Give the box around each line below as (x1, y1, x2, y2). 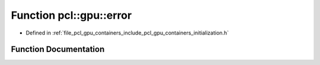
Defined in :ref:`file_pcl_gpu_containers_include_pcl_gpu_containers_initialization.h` (25, 29, 229, 36)
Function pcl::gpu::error (11, 9, 132, 22)
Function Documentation (11, 45, 105, 54)
